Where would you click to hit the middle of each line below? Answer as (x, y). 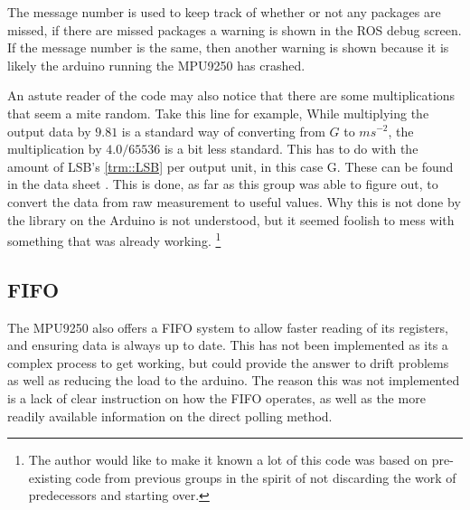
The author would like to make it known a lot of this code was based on (228, 460)
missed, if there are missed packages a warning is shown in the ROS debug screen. (235, 29)
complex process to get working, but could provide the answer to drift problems (228, 362)
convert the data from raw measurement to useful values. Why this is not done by (234, 201)
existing (50, 477)
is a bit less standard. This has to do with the (291, 149)
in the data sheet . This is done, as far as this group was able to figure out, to (223, 184)
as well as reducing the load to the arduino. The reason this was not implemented (234, 380)
